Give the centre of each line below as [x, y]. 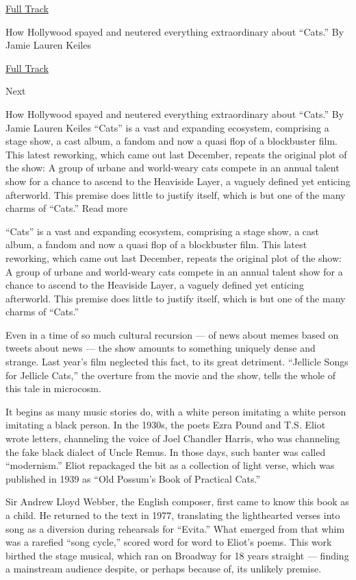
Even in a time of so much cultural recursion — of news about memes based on [172, 334]
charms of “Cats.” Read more [67, 208]
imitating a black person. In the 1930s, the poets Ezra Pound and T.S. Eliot [166, 425]
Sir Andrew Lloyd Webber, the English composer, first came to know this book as [177, 502]
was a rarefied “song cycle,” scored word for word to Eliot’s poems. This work [169, 542]
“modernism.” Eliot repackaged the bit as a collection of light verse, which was [170, 465]
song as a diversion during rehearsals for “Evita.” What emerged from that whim [175, 528]
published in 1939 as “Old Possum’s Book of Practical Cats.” [133, 478]
